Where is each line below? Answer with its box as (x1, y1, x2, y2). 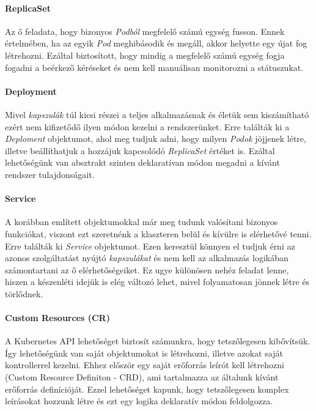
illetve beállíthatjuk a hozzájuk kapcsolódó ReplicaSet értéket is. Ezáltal (5, 144, 275, 157)
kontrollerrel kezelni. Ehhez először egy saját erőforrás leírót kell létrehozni (5, 358, 284, 371)
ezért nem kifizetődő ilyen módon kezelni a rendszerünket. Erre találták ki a (5, 120, 290, 133)
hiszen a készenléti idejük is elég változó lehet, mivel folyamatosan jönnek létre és (5, 275, 310, 288)
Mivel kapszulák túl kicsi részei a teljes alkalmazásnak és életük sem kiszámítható (5, 108, 309, 120)
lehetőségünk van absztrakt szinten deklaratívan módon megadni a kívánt (5, 156, 280, 169)
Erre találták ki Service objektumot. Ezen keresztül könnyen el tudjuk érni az (5, 239, 295, 252)
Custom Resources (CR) (5, 311, 110, 324)
